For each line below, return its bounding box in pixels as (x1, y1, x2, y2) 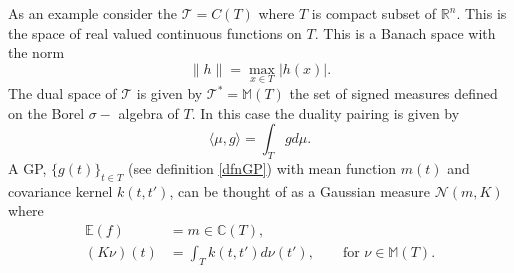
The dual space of (8, 83, 117, 103)
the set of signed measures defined (289, 83, 498, 103)
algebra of (118, 102, 179, 123)
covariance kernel (8, 180, 113, 201)
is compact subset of (311, 3, 437, 23)
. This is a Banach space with (314, 22, 496, 43)
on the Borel (8, 102, 85, 123)
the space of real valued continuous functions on (8, 22, 302, 43)
